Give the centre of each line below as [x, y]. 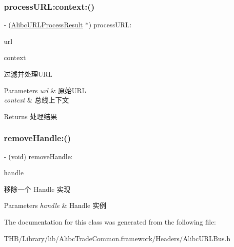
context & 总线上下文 [37, 100]
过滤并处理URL [28, 74]
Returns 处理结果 [31, 116]
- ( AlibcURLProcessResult [44, 25]
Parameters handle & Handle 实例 [55, 205]
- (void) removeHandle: [38, 156]
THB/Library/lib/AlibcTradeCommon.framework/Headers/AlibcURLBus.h [117, 238]
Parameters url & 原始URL [45, 90]
